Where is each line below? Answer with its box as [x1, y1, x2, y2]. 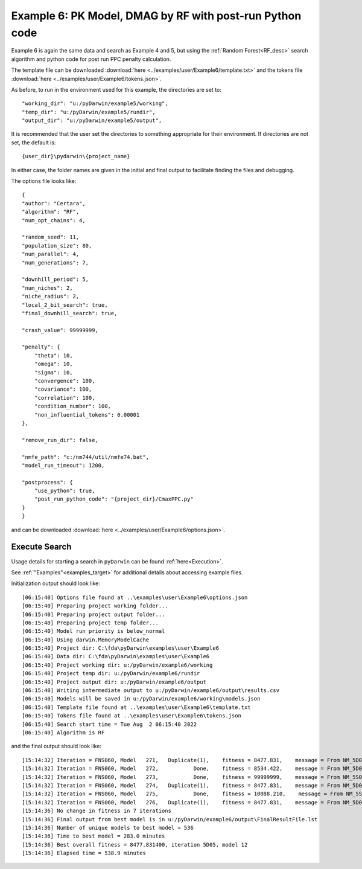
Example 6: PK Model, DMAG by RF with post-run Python [11, 9, 302, 22]
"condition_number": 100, [34, 403, 112, 410]
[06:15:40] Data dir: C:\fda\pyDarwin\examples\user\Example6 [22, 653, 210, 660]
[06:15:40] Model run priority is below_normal [22, 628, 165, 635]
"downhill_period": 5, [22, 276, 89, 283]
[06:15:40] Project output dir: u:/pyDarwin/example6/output [22, 678, 206, 685]
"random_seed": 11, [22, 234, 80, 241]
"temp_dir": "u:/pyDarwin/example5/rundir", [22, 109, 156, 115]
